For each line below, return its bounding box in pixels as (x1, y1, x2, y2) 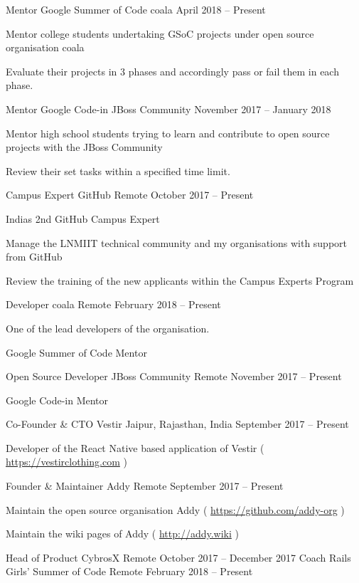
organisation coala (6, 40, 85, 55)
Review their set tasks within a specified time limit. (6, 163, 230, 178)
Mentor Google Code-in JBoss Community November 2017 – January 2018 (6, 101, 331, 116)
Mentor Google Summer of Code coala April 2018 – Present (6, 2, 266, 16)
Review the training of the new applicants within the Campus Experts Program (6, 273, 354, 288)
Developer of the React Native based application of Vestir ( (6, 440, 264, 455)
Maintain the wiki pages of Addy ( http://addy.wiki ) (6, 526, 239, 541)
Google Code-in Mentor (6, 392, 109, 407)
